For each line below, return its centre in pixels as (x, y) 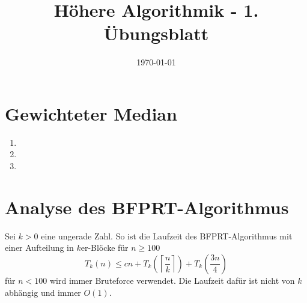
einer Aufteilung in (39, 247)
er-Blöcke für (105, 247)
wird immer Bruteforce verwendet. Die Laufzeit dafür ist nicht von (172, 280)
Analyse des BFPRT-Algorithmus (147, 207)
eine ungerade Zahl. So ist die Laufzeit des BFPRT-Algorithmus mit (167, 235)
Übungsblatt (156, 33)
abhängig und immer (43, 292)
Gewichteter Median (91, 113)
